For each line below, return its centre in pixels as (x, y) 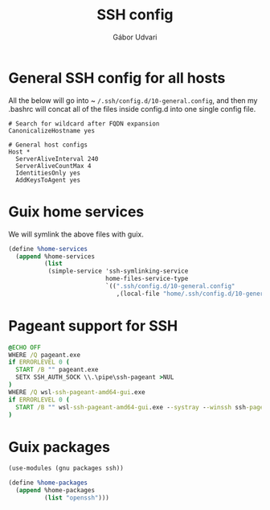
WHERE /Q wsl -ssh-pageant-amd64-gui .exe (77, 392)
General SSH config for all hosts (117, 78)
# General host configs (48, 145)
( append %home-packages (55, 491)
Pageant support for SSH (93, 325)
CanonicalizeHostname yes (51, 130)
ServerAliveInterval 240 (57, 158)
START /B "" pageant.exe (57, 370)
